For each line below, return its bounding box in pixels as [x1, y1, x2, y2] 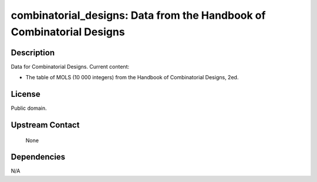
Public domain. [11, 105, 47, 112]
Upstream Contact [11, 120, 80, 130]
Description [11, 48, 55, 58]
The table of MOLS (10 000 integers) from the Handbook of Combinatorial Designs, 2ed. [25, 74, 239, 81]
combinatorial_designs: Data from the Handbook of [11, 9, 266, 22]
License [11, 89, 41, 99]
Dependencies [11, 152, 66, 162]
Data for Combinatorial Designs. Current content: [11, 63, 129, 70]
